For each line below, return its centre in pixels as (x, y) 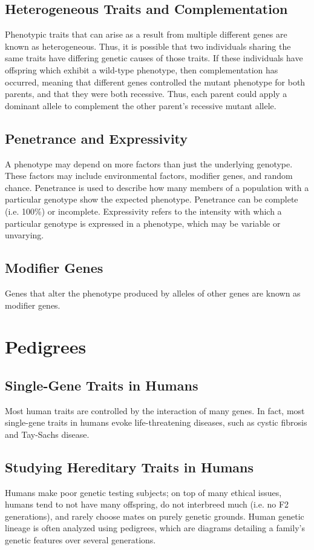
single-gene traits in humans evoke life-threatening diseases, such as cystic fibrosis (156, 422)
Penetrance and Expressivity (96, 138)
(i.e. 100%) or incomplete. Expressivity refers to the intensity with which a (143, 211)
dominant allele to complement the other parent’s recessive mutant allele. (141, 105)
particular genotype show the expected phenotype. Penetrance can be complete (152, 199)
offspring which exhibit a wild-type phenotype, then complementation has (142, 69)
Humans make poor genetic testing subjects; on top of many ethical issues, (143, 492)
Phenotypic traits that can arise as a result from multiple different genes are (146, 34)
